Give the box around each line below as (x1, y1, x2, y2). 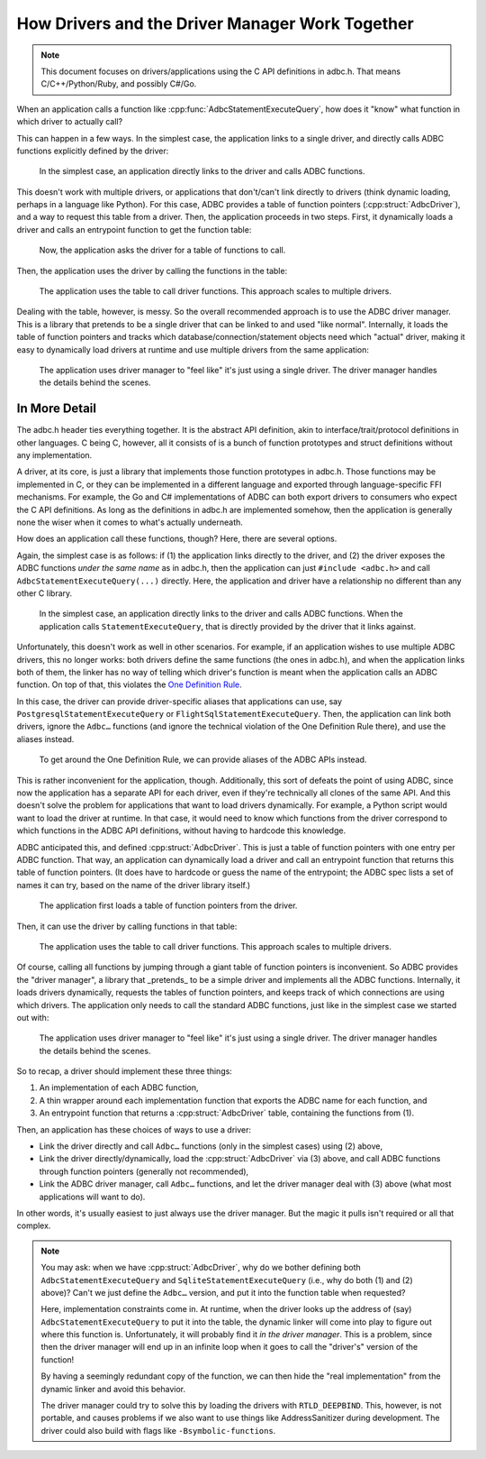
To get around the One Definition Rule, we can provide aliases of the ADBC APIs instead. (39, 754, 367, 766)
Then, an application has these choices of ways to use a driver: (16, 1124, 252, 1135)
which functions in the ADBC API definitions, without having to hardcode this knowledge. (16, 825, 346, 836)
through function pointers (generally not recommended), (39, 1166, 249, 1177)
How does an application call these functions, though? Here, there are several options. (16, 533, 337, 545)
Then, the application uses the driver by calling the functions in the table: (16, 265, 288, 276)
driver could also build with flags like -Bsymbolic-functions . (40, 1425, 276, 1436)
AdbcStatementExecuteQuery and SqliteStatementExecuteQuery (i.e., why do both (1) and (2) (40, 1274, 413, 1285)
